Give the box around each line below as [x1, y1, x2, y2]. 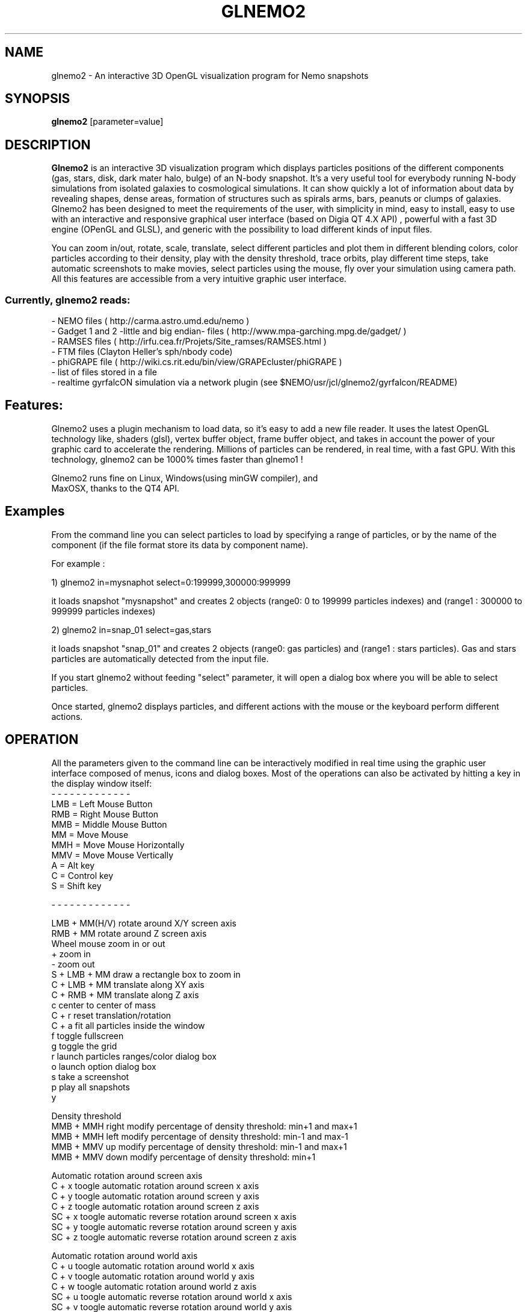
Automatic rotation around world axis [51, 1250, 198, 1261]
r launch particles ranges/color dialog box [51, 1051, 217, 1061]
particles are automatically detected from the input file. [51, 653, 269, 664]
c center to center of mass [51, 999, 156, 1010]
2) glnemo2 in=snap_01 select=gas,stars [51, 624, 212, 635]
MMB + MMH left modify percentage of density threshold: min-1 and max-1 [51, 1131, 348, 1142]
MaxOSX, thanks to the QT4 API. [51, 483, 180, 493]
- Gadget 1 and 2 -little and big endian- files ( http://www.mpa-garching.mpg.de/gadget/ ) [51, 326, 407, 337]
